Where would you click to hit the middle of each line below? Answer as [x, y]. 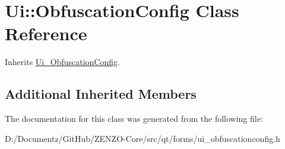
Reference [46, 33]
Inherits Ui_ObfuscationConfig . [62, 62]
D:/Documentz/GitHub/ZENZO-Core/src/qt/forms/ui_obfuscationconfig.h [142, 138]
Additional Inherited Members [101, 94]
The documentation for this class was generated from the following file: [134, 119]
